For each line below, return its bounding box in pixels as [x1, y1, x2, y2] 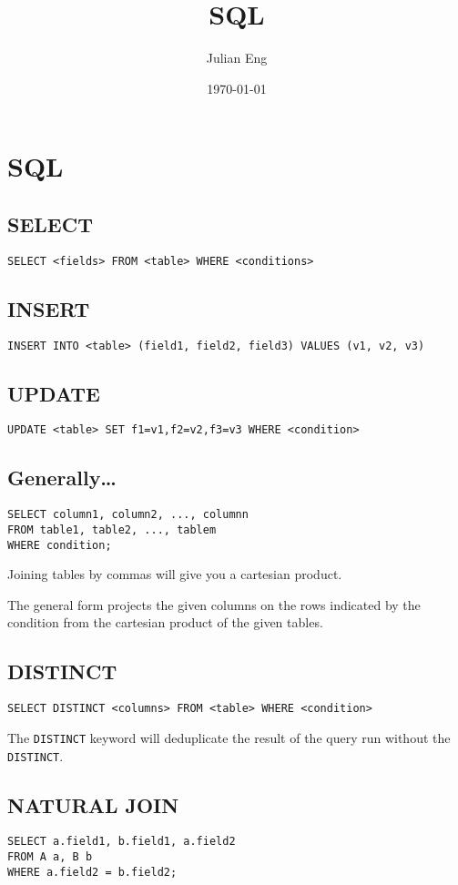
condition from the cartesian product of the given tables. [7, 613, 323, 632]
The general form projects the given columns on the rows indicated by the [7, 595, 421, 614]
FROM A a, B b [7, 850, 93, 864]
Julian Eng [206, 48, 268, 67]
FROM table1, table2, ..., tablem [7, 523, 217, 536]
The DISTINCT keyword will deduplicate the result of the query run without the [7, 727, 451, 747]
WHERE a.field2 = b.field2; [7, 865, 178, 879]
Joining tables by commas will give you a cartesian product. [7, 565, 342, 584]
